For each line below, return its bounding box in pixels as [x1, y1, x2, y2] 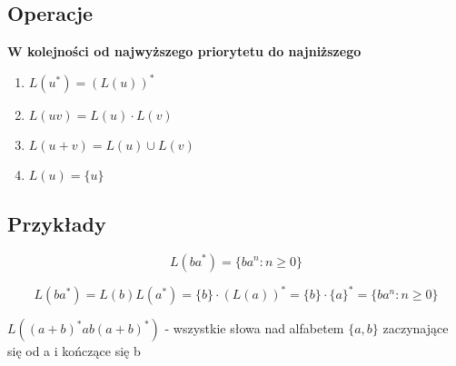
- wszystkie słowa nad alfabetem [164, 319, 344, 337]
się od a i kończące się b [7, 341, 141, 360]
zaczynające [382, 319, 449, 337]
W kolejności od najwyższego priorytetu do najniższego [7, 42, 362, 61]
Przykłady [7, 209, 106, 237]
